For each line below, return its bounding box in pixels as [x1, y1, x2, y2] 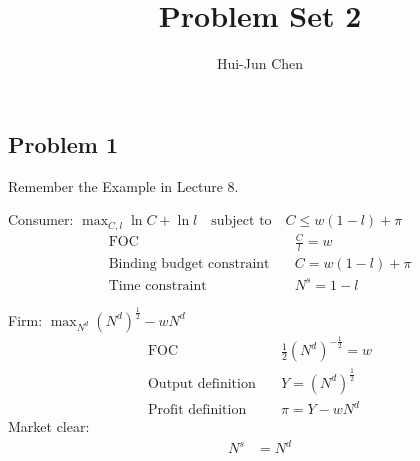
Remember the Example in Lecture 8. [8, 175, 239, 196]
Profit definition [147, 403, 247, 418]
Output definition [147, 376, 256, 391]
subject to [211, 214, 272, 229]
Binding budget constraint [108, 256, 270, 271]
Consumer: [8, 209, 74, 230]
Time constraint [108, 278, 207, 293]
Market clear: [8, 416, 90, 437]
